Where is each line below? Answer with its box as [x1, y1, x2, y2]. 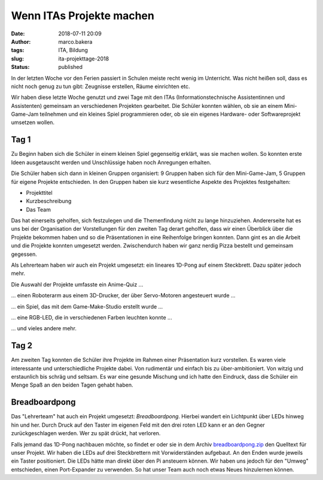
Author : [11, 38, 31, 45]
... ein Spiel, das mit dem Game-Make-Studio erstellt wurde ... [11, 303, 163, 310]
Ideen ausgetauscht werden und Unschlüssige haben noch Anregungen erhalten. [11, 159, 212, 166]
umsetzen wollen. [11, 119, 55, 126]
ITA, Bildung [58, 47, 88, 54]
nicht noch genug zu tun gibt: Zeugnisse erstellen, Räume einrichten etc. [11, 83, 191, 90]
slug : [11, 55, 24, 62]
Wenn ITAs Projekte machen [11, 9, 155, 22]
